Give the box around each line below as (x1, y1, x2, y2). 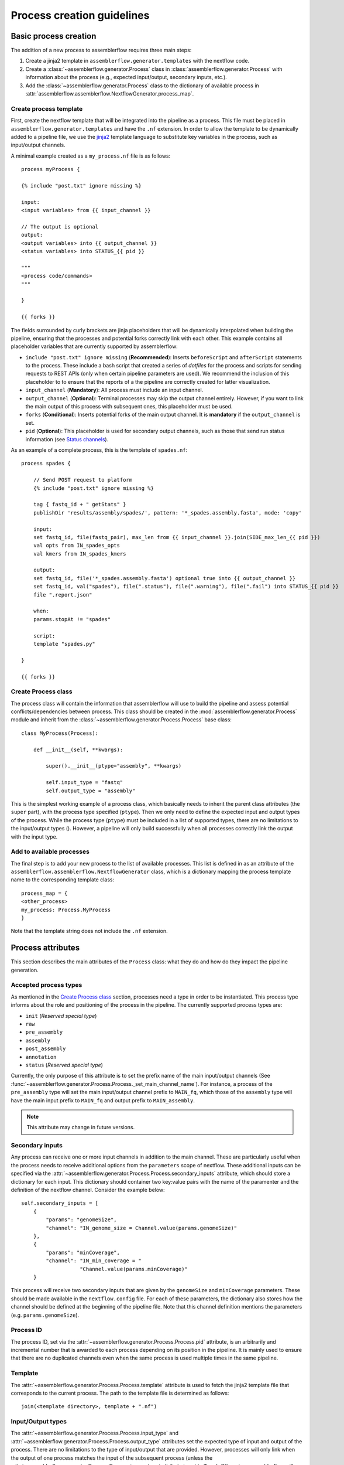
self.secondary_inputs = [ (21, 1200, 99, 1207)
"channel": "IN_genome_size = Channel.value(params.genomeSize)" (46, 1225, 238, 1231)
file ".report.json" (33, 591, 92, 598)
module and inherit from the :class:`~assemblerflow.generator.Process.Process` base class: (11, 716, 232, 723)
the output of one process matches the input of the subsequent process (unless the (11, 1454, 213, 1461)
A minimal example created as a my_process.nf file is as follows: (11, 152, 171, 159)
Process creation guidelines (11, 9, 150, 22)
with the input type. (11, 833, 58, 840)
